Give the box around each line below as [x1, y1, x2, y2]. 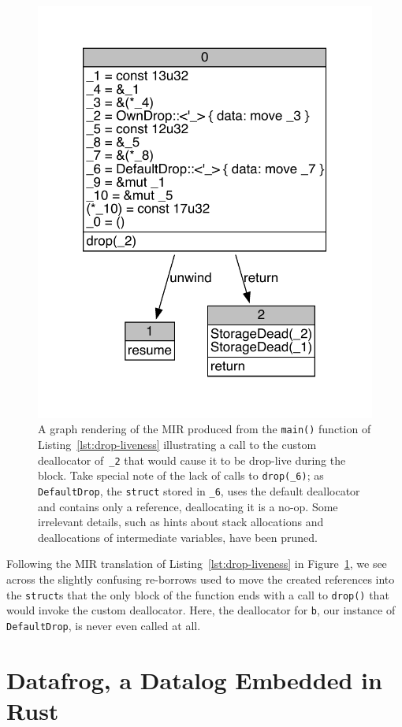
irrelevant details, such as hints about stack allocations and [38, 514, 324, 530]
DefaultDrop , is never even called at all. [6, 617, 201, 633]
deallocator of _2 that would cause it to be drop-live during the [38, 451, 346, 468]
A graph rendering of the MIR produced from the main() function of [38, 421, 371, 437]
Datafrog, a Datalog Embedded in [6, 663, 382, 695]
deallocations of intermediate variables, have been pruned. [38, 529, 318, 545]
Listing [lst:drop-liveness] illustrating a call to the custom [38, 436, 317, 453]
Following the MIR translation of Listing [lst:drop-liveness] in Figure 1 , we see [6, 555, 387, 572]
